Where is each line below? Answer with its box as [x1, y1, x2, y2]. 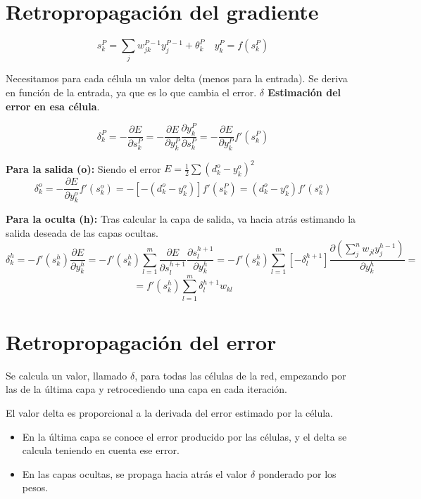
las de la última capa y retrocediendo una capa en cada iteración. [6, 382, 287, 396]
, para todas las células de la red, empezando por [134, 368, 346, 382]
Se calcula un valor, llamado [6, 368, 127, 382]
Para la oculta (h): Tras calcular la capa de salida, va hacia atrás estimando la [6, 212, 356, 226]
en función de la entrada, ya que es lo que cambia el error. [6, 85, 257, 100]
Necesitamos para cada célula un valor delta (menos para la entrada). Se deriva [6, 71, 348, 86]
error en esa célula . [6, 98, 100, 113]
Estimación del [268, 85, 341, 100]
